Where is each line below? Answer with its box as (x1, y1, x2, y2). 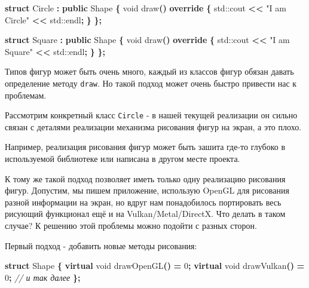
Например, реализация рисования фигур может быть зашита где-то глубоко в (5, 140, 286, 153)
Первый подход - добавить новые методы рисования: (5, 239, 197, 252)
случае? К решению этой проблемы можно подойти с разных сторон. (5, 219, 257, 232)
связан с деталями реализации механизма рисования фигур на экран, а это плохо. (5, 120, 302, 133)
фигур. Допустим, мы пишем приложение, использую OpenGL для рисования (5, 184, 289, 197)
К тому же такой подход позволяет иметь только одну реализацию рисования (5, 172, 286, 185)
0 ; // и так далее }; (5, 271, 81, 283)
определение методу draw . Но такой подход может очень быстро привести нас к (5, 76, 297, 89)
